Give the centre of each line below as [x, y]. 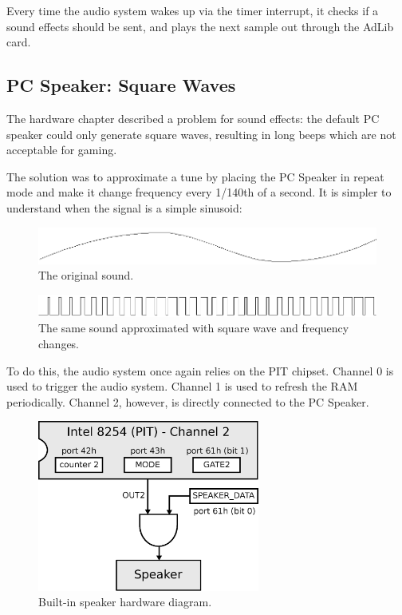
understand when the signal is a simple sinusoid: [124, 207]
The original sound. [86, 275]
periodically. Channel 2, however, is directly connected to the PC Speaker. [188, 401]
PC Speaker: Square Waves [121, 85]
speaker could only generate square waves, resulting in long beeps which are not [201, 134]
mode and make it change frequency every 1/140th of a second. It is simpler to [199, 192]
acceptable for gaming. [62, 150]
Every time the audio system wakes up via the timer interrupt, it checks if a [193, 10]
